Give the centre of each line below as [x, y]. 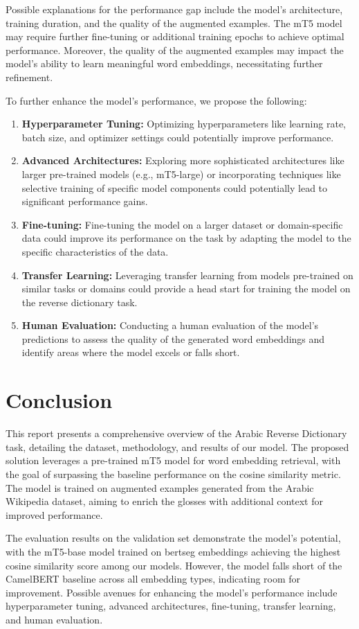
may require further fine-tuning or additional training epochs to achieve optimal [175, 36]
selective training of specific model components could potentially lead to [175, 187]
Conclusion [59, 400]
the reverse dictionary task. [80, 302]
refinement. [29, 77]
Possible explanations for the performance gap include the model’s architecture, [174, 9]
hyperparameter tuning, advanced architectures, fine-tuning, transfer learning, [171, 606]
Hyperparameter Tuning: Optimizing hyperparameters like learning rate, [184, 124]
